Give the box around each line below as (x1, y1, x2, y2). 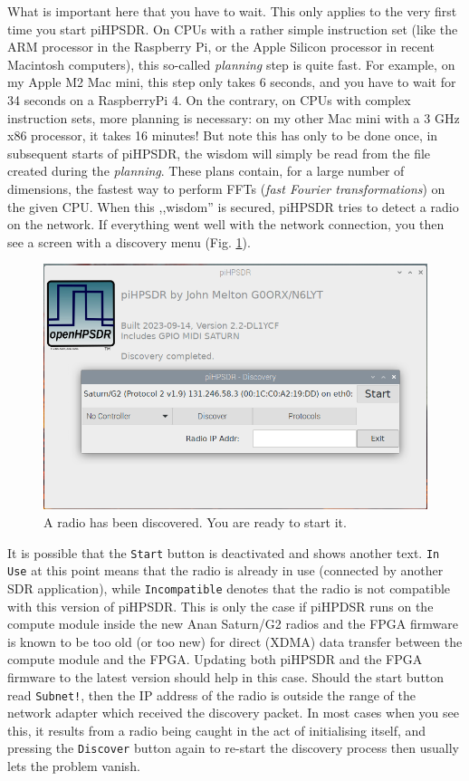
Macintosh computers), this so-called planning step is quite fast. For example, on (7, 54, 455, 73)
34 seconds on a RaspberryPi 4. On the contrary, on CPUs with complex (7, 90, 411, 109)
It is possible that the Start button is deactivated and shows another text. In (7, 543, 440, 562)
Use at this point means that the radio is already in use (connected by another (7, 561, 444, 580)
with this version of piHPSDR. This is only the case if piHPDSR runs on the (7, 596, 434, 615)
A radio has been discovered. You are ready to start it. (43, 512, 347, 531)
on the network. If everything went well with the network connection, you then (7, 215, 445, 234)
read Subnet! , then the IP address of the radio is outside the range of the (7, 685, 416, 704)
